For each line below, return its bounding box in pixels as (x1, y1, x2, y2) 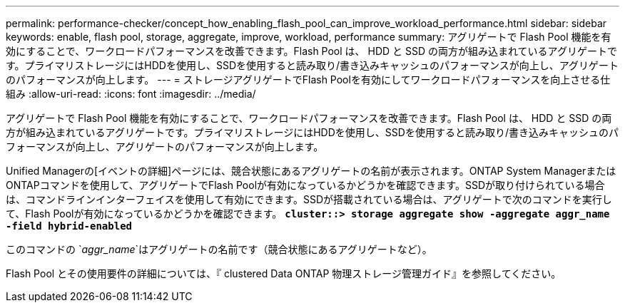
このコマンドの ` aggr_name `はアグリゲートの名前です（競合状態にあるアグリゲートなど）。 (6, 243, 432, 255)
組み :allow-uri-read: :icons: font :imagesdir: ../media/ (6, 88, 256, 100)
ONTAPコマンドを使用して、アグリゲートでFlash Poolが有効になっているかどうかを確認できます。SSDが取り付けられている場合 (6, 179, 605, 191)
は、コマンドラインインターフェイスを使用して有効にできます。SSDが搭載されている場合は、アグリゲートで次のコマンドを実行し (6, 193, 612, 205)
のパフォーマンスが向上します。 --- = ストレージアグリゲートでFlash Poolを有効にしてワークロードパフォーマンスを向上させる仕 (6, 73, 611, 86)
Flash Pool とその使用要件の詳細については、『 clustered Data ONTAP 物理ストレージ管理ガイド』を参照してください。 (6, 267, 562, 279)
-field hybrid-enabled (6, 220, 133, 232)
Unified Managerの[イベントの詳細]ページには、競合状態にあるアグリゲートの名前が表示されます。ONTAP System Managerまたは (6, 165, 616, 177)
